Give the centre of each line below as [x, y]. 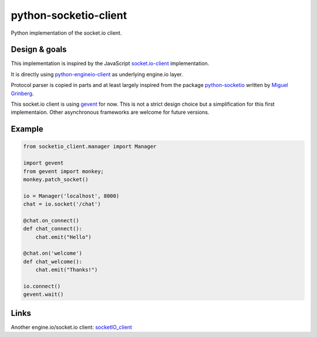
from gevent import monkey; [63, 171]
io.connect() [42, 287]
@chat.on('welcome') [53, 253]
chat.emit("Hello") [64, 237]
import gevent [43, 163]
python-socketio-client [69, 15]
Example [27, 129]
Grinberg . [22, 93]
